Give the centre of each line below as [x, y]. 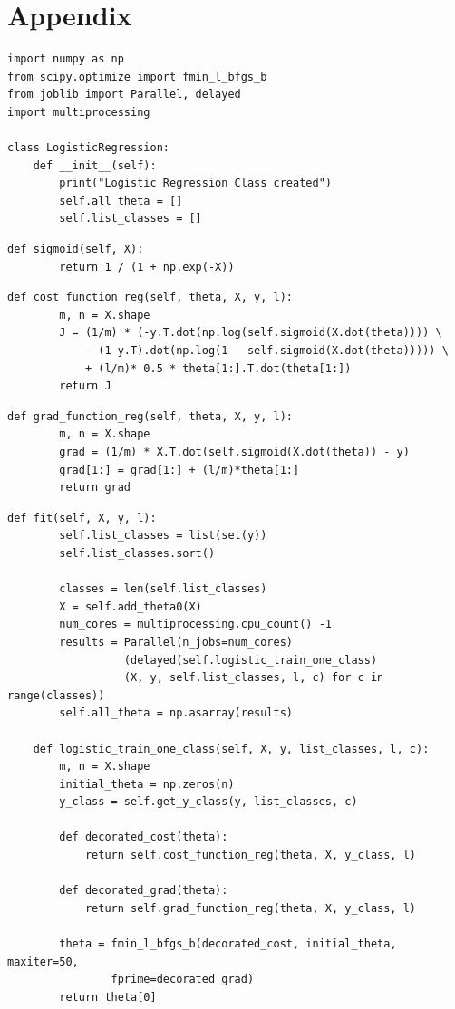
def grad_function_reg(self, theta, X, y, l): [150, 416]
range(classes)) [56, 695]
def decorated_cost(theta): [144, 837]
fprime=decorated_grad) [183, 980]
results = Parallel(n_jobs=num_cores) [176, 642]
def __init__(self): [95, 165]
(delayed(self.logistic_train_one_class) [251, 660]
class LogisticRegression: [88, 148]
